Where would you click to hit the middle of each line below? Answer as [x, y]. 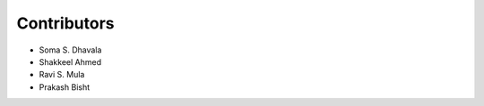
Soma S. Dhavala [70, 50]
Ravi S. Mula [62, 75]
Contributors [66, 23]
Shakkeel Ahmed [70, 61]
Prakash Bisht [65, 87]
